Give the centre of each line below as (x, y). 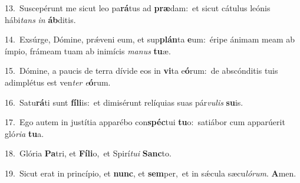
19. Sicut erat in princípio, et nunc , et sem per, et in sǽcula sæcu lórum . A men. (151, 173)
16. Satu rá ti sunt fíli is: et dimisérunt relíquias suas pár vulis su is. (124, 102)
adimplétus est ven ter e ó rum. (58, 82)
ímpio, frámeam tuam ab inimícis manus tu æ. (88, 50)
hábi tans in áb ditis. (40, 19)
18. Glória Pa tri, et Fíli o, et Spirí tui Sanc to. (88, 153)
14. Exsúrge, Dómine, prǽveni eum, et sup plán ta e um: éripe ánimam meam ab (150, 39)
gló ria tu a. (24, 133)
